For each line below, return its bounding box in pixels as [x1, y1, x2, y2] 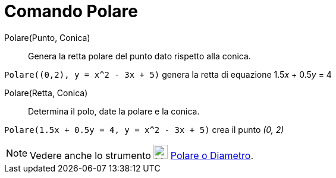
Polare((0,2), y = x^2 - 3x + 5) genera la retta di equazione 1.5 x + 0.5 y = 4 [4, 69, 332, 80]
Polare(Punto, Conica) [4, 32, 90, 43]
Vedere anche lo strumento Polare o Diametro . [30, 149, 254, 161]
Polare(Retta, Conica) [4, 87, 88, 98]
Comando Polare [4, 1, 138, 21]
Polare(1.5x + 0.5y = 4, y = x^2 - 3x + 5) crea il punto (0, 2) [4, 124, 284, 135]
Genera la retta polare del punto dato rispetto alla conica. [28, 50, 251, 61]
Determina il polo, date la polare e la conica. [28, 106, 200, 116]
